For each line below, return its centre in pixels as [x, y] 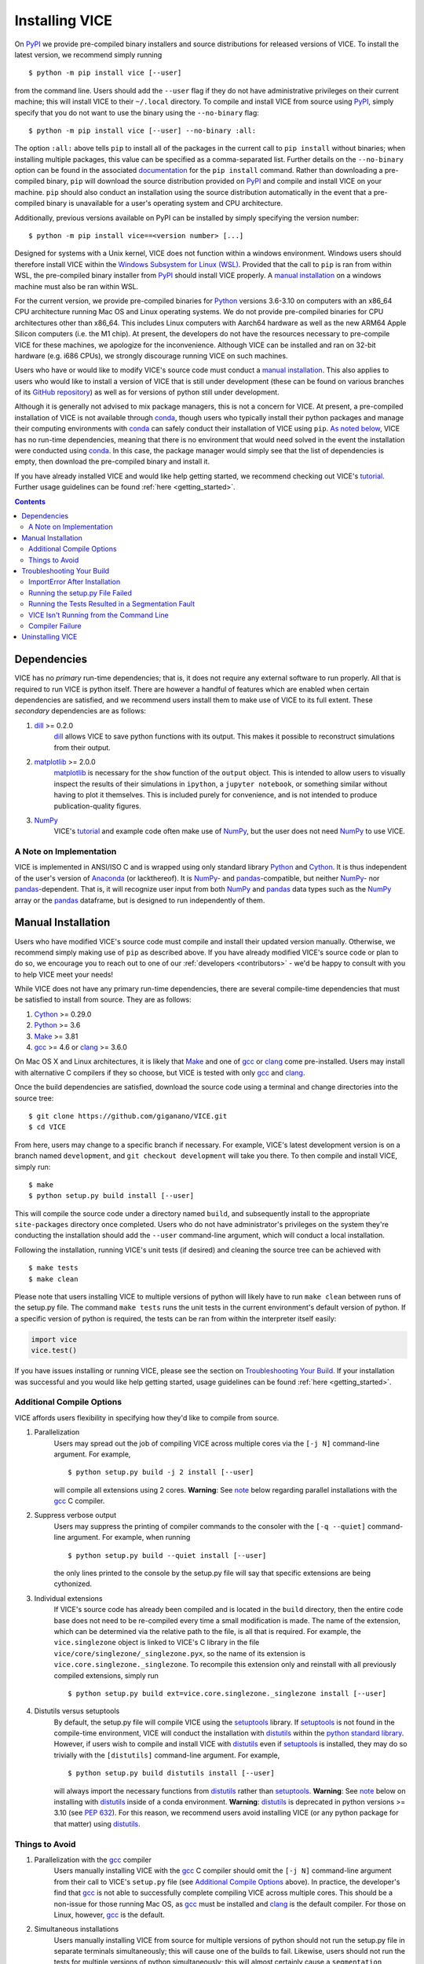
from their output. [82, 747]
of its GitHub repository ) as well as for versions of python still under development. [147, 392]
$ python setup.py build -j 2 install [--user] [161, 1472]
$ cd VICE [47, 1127]
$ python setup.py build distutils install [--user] [171, 1773]
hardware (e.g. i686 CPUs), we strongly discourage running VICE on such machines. [151, 355]
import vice [54, 1339]
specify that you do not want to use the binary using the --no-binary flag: [137, 112]
